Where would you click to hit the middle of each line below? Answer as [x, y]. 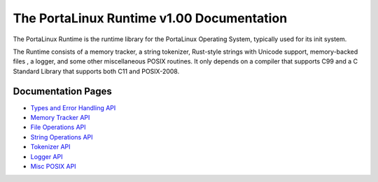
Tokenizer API [50, 147]
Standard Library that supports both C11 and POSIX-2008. [96, 71]
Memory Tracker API [60, 118]
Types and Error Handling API [73, 107]
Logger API [47, 156]
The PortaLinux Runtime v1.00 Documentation [150, 18]
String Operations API [62, 137]
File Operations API [58, 127]
